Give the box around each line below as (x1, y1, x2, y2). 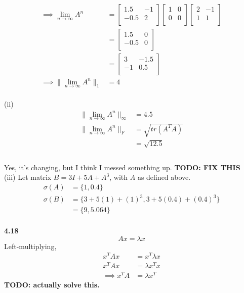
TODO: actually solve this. (4, 279, 100, 290)
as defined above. (137, 172, 191, 182)
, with (109, 172, 128, 182)
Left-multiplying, (4, 240, 57, 251)
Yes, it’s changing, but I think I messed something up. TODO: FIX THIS (4, 162, 240, 172)
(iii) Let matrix (4, 172, 52, 182)
